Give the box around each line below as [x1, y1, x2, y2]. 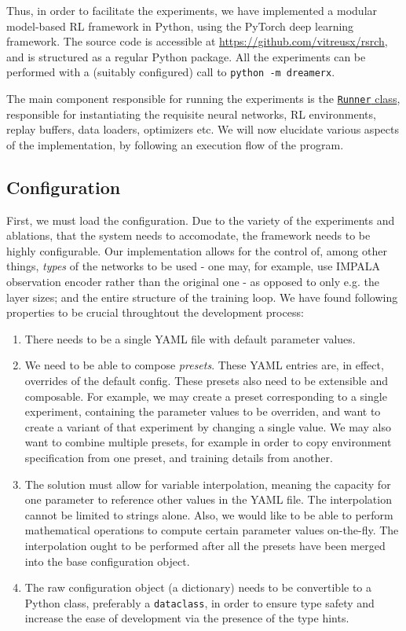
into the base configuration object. [24, 552, 190, 569]
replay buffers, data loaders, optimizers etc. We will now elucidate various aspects [6, 121, 399, 138]
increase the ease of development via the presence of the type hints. [24, 610, 349, 626]
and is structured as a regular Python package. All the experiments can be [6, 48, 366, 64]
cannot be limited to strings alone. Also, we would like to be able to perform [24, 506, 393, 523]
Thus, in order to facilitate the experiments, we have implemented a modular [6, 2, 378, 18]
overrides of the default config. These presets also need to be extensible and [24, 372, 388, 389]
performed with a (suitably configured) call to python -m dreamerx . [6, 64, 335, 80]
